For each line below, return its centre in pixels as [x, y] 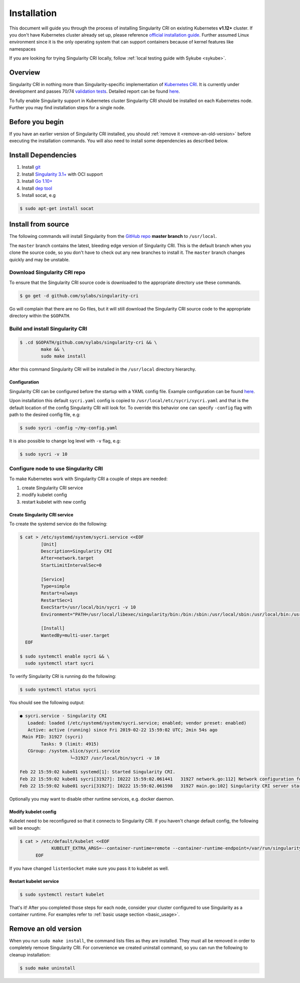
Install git [31, 167]
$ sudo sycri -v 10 [43, 454]
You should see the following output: [47, 703]
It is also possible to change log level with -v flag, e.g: [65, 441]
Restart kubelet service [34, 881]
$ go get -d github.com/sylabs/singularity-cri [79, 296]
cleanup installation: [30, 954]
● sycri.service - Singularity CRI [63, 716]
